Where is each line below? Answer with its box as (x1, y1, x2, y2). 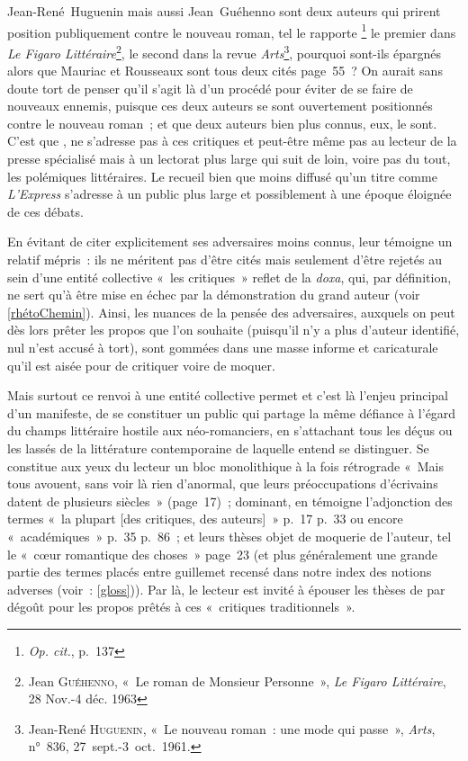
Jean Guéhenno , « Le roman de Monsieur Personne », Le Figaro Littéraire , (28, 671, 446, 690)
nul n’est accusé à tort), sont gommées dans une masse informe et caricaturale (7, 338, 438, 356)
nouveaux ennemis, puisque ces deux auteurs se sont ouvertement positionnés (7, 96, 433, 115)
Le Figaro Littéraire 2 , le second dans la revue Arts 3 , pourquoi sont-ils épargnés (7, 40, 441, 62)
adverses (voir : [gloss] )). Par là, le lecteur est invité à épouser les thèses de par (7, 579, 445, 598)
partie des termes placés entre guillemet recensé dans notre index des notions (7, 562, 432, 581)
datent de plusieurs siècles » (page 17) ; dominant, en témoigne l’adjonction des (7, 491, 453, 510)
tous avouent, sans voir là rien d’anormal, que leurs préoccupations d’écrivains (7, 474, 438, 493)
